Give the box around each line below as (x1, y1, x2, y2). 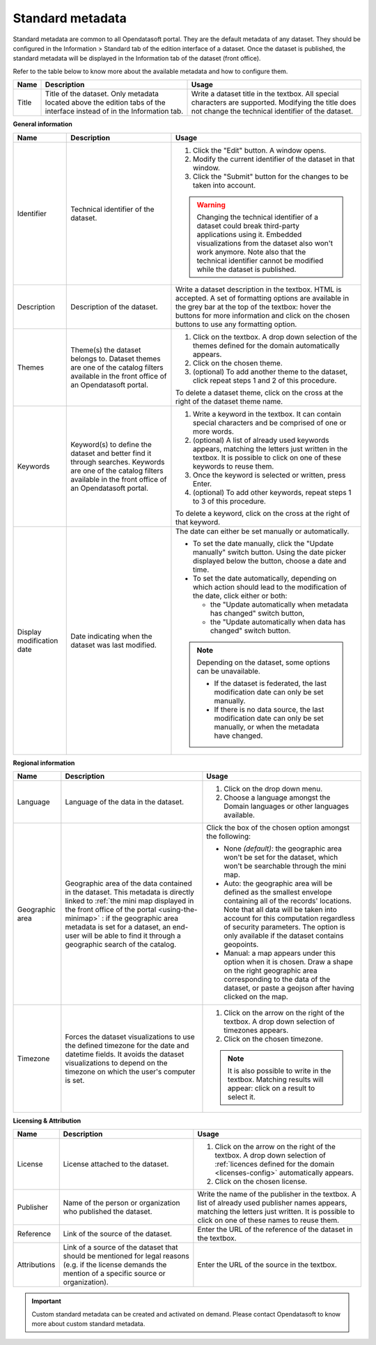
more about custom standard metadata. (31, 1320, 146, 1328)
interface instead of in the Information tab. (45, 107, 184, 116)
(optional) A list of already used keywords (192, 435, 329, 445)
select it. (227, 1092, 256, 1102)
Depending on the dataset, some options (196, 658, 331, 667)
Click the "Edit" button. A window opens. (192, 145, 327, 155)
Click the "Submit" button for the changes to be (192, 172, 349, 181)
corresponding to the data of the (224, 974, 331, 984)
